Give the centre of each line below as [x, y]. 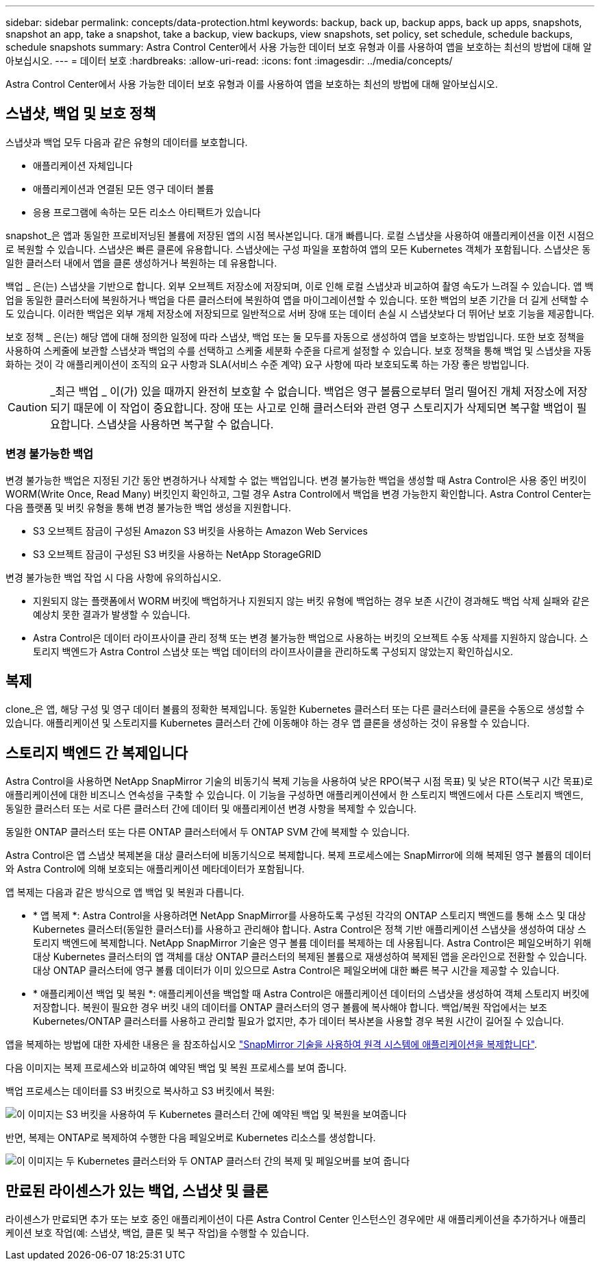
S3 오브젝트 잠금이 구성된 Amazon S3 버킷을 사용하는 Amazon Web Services [200, 531]
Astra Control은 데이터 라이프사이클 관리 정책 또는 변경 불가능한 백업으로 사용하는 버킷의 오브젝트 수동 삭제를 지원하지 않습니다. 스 [311, 637]
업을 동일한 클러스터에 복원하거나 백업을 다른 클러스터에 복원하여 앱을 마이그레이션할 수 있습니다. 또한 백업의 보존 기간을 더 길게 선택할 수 [297, 300]
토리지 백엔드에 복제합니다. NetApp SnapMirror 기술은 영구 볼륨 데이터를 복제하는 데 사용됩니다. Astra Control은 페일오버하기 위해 [312, 943]
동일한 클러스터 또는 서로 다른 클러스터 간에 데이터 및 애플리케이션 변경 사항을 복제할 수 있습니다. [211, 809]
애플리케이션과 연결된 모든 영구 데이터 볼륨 [124, 188]
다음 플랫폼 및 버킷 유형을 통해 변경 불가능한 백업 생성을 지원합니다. [148, 507]
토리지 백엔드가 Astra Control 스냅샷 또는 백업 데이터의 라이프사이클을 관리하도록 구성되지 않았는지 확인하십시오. [273, 651]
